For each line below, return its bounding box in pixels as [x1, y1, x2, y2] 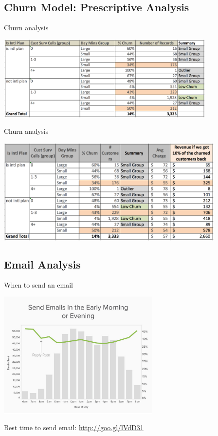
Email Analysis [4, 256, 81, 271]
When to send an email [4, 279, 73, 290]
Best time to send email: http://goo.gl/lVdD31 [4, 422, 144, 432]
